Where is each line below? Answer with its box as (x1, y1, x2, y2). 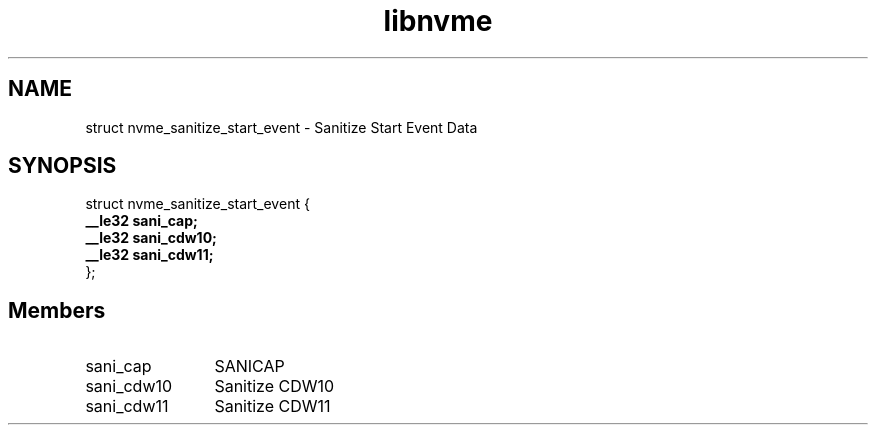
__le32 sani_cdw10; (85, 229, 217, 247)
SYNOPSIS (8, 153, 117, 179)
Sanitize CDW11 (214, 396, 331, 417)
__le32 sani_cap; (85, 212, 198, 230)
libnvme (383, 4, 493, 38)
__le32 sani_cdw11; (85, 246, 214, 264)
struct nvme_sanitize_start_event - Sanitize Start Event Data (85, 118, 478, 136)
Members (8, 297, 106, 323)
